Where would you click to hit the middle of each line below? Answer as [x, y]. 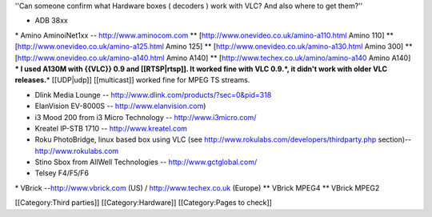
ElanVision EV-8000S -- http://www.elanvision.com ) [120, 106]
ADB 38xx [51, 21]
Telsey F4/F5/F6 [62, 173]
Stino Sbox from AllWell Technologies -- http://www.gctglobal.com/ [146, 162]
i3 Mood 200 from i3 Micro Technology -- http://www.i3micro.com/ [146, 117]
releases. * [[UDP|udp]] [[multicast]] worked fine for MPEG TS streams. [132, 80]
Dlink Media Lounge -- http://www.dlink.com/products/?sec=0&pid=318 [153, 94]
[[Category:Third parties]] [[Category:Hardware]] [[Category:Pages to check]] [143, 203]
